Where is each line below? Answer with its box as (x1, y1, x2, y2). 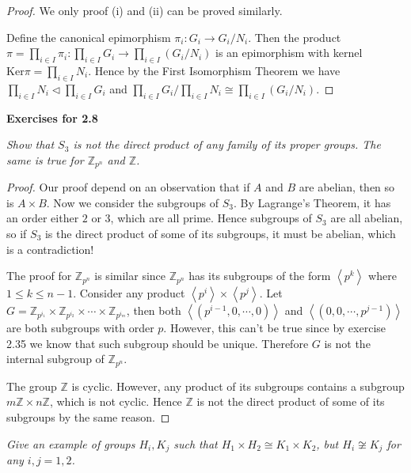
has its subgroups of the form (188, 267, 331, 284)
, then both (126, 302, 181, 319)
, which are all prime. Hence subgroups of (110, 210, 312, 226)
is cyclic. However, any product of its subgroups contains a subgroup (71, 377, 405, 394)
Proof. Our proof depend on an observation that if (6, 179, 250, 195)
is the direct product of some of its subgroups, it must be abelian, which (44, 225, 396, 241)
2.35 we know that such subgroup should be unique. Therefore (6, 335, 309, 351)
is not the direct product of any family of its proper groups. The (73, 136, 381, 153)
